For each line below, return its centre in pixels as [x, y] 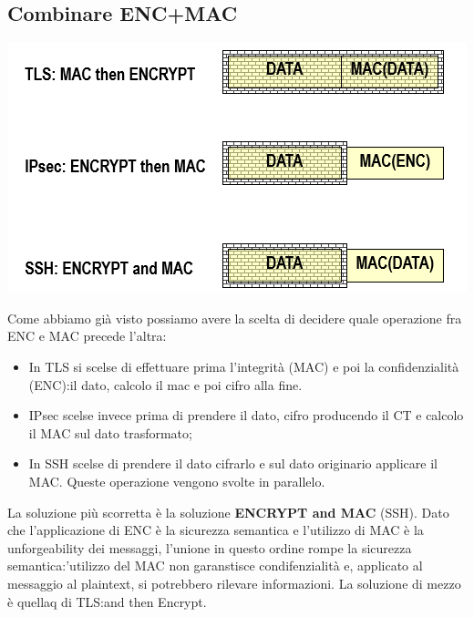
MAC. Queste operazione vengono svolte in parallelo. [177, 481]
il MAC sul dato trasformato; [110, 432]
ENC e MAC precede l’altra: [87, 336]
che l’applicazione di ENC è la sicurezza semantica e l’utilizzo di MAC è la [216, 530]
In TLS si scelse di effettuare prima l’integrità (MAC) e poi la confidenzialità [244, 366]
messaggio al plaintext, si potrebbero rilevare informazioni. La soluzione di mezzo [234, 583]
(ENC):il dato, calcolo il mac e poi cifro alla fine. [165, 384]
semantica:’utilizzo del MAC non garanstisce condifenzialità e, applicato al [215, 566]
